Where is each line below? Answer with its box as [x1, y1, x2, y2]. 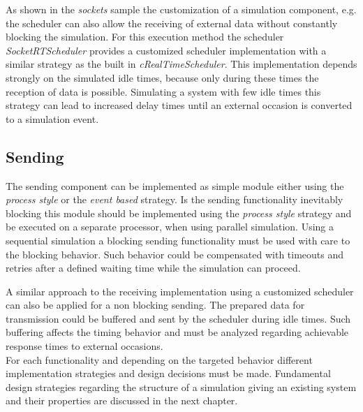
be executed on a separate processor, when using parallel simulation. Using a [6, 219, 334, 234]
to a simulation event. [6, 111, 99, 126]
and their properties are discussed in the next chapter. [6, 393, 238, 408]
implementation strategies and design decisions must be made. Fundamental [6, 366, 331, 381]
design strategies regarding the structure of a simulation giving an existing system [6, 379, 357, 394]
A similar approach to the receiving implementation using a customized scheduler [6, 284, 354, 298]
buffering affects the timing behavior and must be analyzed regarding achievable [6, 325, 349, 339]
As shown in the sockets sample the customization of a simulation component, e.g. [6, 2, 357, 16]
